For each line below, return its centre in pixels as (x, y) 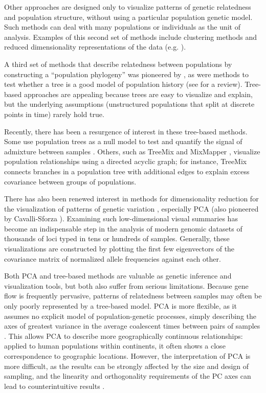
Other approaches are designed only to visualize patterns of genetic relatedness (128, 7)
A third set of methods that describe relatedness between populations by (118, 64)
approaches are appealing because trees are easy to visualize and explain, (138, 94)
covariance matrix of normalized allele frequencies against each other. (113, 258)
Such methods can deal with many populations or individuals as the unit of (123, 27)
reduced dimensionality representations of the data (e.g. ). (95, 47)
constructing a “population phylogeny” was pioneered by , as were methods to (126, 74)
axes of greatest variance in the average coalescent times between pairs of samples (132, 326)
